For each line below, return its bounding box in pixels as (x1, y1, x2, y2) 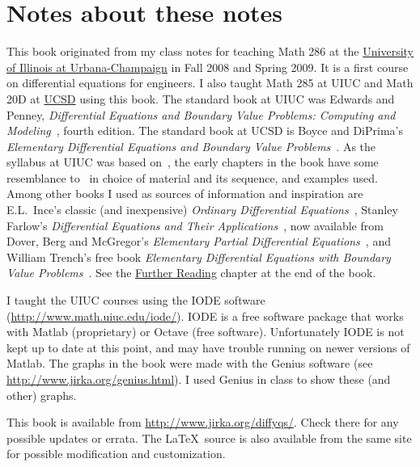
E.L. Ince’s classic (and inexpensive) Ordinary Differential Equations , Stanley (6, 201, 398, 218)
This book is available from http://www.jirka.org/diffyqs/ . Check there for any (6, 414, 399, 431)
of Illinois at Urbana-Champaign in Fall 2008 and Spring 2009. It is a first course (6, 58, 409, 75)
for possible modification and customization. (6, 445, 226, 462)
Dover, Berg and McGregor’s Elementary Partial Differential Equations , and (6, 233, 391, 250)
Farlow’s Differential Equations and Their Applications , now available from (6, 217, 384, 234)
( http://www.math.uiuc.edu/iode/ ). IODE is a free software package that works (6, 307, 404, 324)
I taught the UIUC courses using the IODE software (6, 292, 265, 309)
